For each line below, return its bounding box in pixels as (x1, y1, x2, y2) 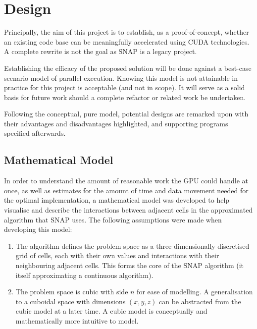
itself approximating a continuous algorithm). (15, 270, 154, 280)
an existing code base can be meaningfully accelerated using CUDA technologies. (4, 36, 250, 47)
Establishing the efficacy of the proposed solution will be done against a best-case (4, 62, 252, 73)
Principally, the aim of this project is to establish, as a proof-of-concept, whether (4, 27, 249, 37)
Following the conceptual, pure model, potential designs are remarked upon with (4, 109, 249, 119)
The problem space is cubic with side (15, 286, 128, 297)
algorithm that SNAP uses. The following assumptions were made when (4, 214, 222, 224)
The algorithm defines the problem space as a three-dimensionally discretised (15, 240, 250, 251)
